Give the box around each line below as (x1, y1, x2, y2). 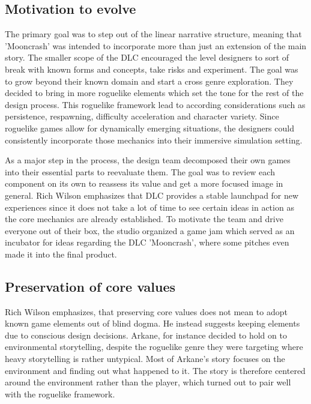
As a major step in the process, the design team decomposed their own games (5, 154, 291, 166)
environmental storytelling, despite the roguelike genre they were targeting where (5, 340, 303, 353)
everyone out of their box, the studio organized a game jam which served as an (5, 224, 295, 237)
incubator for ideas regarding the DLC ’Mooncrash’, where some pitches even (5, 236, 289, 249)
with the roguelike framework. (5, 387, 115, 400)
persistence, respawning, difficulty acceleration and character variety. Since (5, 110, 279, 122)
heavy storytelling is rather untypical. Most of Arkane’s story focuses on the (5, 352, 285, 365)
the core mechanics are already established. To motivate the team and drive (5, 213, 283, 225)
